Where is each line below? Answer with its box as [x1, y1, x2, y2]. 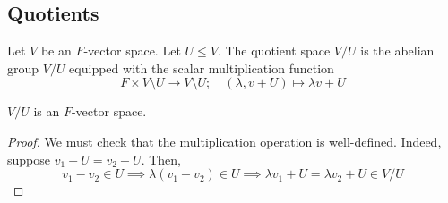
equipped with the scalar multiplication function [69, 58, 334, 77]
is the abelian [360, 41, 435, 60]
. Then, [141, 149, 181, 168]
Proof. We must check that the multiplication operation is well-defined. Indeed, [7, 131, 442, 150]
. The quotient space [217, 41, 331, 60]
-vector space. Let [83, 41, 181, 60]
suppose [7, 149, 50, 168]
